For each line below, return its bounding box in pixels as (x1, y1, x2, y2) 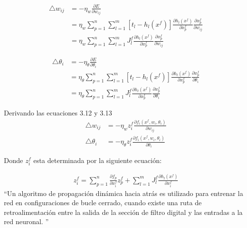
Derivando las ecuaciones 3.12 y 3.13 (4, 108, 112, 118)
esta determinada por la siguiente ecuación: (33, 155, 162, 165)
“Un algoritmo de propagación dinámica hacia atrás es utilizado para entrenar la (4, 188, 243, 198)
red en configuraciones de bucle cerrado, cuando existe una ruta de (4, 197, 202, 208)
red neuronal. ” (4, 216, 49, 227)
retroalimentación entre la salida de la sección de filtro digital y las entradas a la (4, 207, 243, 217)
